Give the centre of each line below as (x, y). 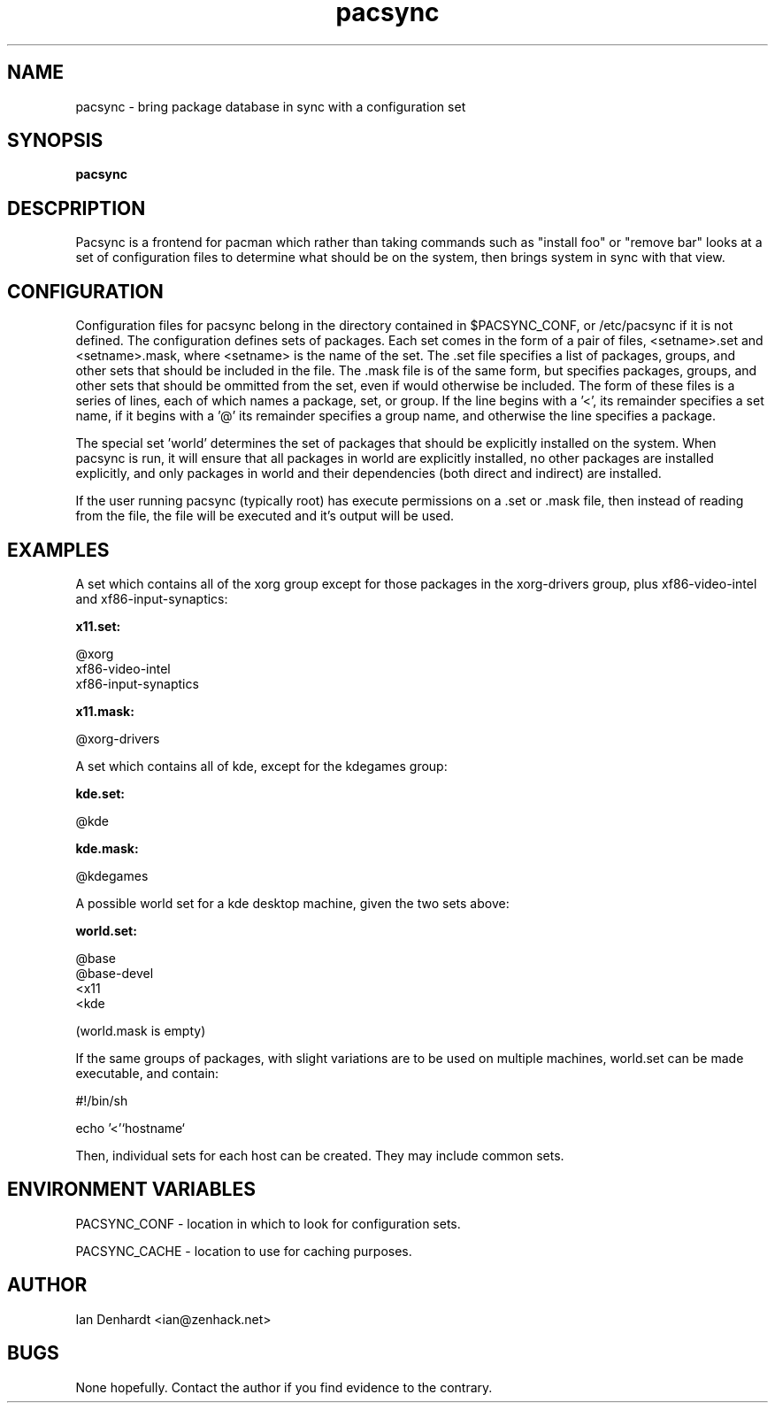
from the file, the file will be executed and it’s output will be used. (265, 516)
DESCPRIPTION (77, 208)
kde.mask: (107, 848)
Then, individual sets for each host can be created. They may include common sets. (320, 1155)
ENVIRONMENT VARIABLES (131, 1190)
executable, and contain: (147, 1073)
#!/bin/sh (102, 1100)
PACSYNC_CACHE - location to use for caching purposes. (244, 1251)
